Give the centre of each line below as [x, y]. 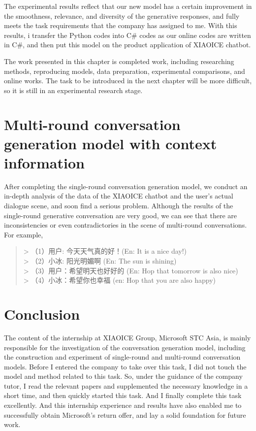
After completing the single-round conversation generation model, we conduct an [126, 186]
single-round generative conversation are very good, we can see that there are [120, 215]
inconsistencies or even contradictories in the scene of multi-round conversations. [126, 225]
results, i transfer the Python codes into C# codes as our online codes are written [128, 35]
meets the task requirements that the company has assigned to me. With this [121, 25]
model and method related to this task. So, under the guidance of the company [123, 376]
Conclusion [42, 314]
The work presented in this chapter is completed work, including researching [119, 61]
